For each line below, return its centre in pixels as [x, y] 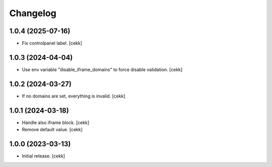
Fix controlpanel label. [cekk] [52, 43]
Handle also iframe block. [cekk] [56, 122]
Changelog [33, 13]
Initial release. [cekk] [44, 156]
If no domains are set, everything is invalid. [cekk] [74, 96]
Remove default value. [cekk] [52, 130]
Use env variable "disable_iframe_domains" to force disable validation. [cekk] [102, 69]
